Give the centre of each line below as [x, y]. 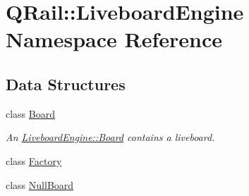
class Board [30, 113]
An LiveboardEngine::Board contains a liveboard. [110, 137]
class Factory [34, 160]
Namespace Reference [114, 39]
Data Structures [66, 84]
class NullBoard [40, 184]
